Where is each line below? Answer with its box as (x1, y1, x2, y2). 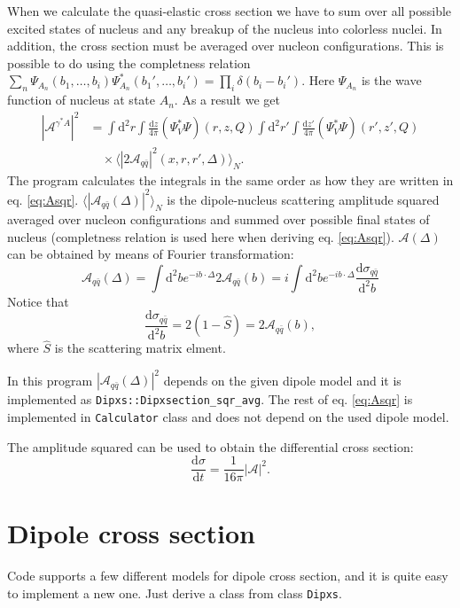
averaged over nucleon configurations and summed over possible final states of (7, 209, 430, 228)
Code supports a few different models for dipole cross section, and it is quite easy (7, 566, 448, 585)
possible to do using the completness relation (7, 53, 251, 72)
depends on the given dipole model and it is (163, 370, 402, 389)
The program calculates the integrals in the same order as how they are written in (7, 170, 454, 189)
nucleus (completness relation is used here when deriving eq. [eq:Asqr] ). (7, 227, 394, 246)
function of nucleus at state (7, 90, 155, 109)
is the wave (361, 71, 422, 90)
